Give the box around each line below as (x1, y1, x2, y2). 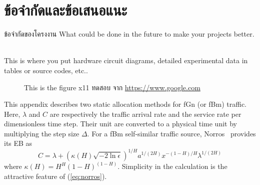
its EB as (4, 138, 32, 148)
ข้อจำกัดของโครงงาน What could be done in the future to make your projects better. (4, 29, 254, 39)
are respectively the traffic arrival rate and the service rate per (49, 108, 241, 119)
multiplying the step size (4, 128, 79, 138)
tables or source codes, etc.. (4, 65, 88, 75)
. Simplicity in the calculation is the (117, 161, 227, 171)
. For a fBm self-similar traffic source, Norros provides (87, 128, 256, 138)
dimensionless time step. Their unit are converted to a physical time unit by (4, 118, 237, 129)
